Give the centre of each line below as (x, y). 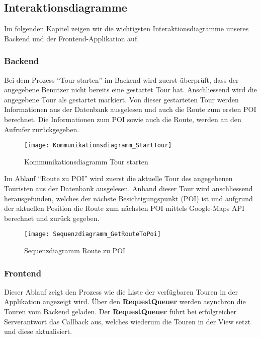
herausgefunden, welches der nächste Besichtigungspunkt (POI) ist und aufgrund (128, 198)
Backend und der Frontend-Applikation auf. (72, 38)
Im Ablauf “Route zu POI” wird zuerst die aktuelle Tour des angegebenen (118, 178)
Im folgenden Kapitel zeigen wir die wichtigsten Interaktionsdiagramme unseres (126, 29)
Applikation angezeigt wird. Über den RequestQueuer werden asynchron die (125, 301)
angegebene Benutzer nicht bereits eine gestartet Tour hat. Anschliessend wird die (130, 90)
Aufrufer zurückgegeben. (42, 129)
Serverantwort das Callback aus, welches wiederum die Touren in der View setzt (127, 321)
